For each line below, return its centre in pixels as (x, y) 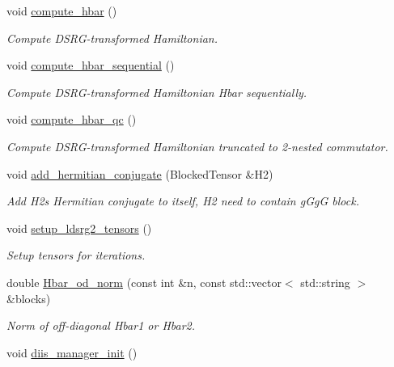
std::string (325, 282)
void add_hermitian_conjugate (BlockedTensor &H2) (140, 173)
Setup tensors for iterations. (76, 255)
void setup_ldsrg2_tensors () (79, 228)
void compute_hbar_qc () (72, 119)
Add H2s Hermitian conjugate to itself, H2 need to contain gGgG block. (183, 201)
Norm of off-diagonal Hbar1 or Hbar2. (101, 325)
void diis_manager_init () (72, 352)
